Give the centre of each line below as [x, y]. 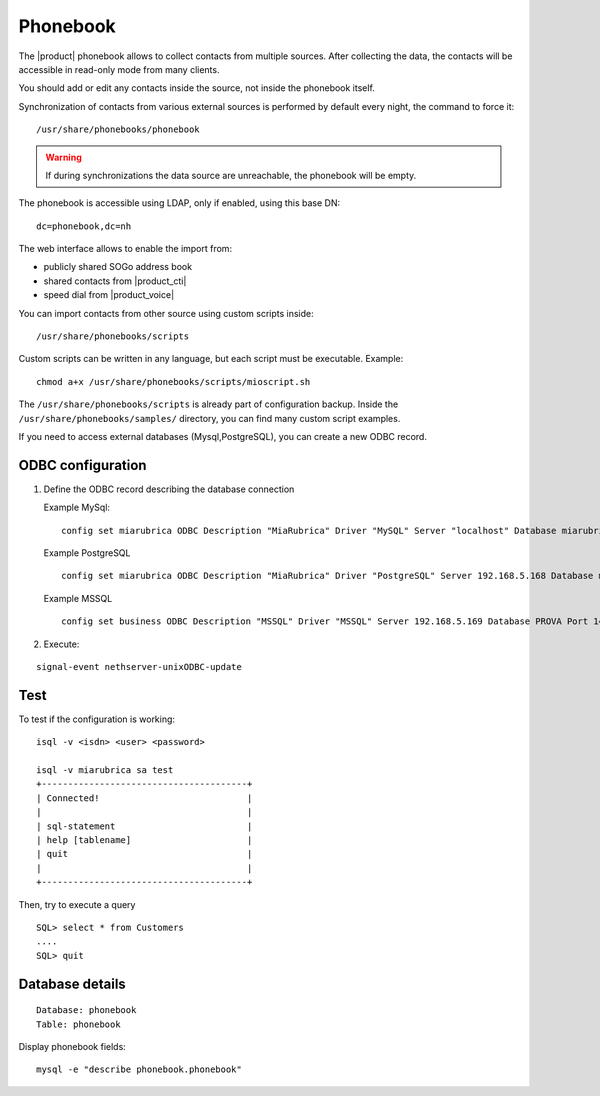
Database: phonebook [86, 1010]
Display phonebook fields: [72, 1046]
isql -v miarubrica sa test [105, 770]
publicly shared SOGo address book [118, 267]
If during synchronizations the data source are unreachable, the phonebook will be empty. [231, 175]
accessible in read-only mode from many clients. [119, 69]
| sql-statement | [144, 826]
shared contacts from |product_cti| [115, 281]
